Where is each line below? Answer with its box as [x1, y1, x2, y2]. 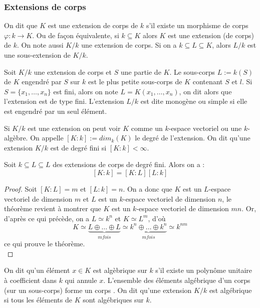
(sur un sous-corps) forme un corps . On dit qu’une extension [4, 284, 192, 295]
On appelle [30, 132, 64, 143]
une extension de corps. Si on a [81, 40, 177, 50]
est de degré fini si [50, 142, 107, 152]
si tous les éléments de [4, 294, 72, 305]
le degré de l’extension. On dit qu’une [135, 132, 250, 143]
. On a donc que [123, 183, 172, 194]
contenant [192, 76, 223, 87]
